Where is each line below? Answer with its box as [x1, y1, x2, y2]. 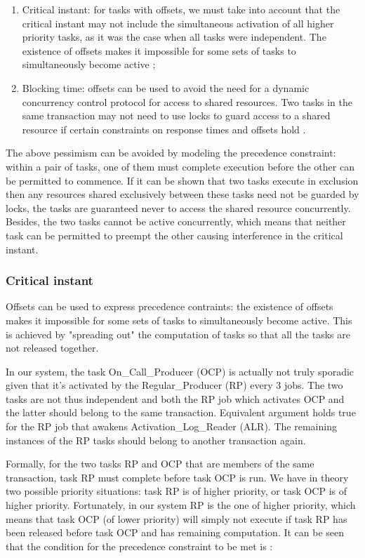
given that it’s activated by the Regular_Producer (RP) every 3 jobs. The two [6, 378, 343, 392]
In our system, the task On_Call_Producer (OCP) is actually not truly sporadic [6, 364, 354, 378]
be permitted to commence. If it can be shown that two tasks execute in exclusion [6, 173, 359, 187]
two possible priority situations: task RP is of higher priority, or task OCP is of [6, 484, 347, 498]
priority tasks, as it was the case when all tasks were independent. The [22, 29, 326, 44]
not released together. [6, 340, 99, 355]
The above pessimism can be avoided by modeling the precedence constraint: [6, 145, 336, 160]
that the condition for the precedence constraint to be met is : [6, 538, 273, 553]
